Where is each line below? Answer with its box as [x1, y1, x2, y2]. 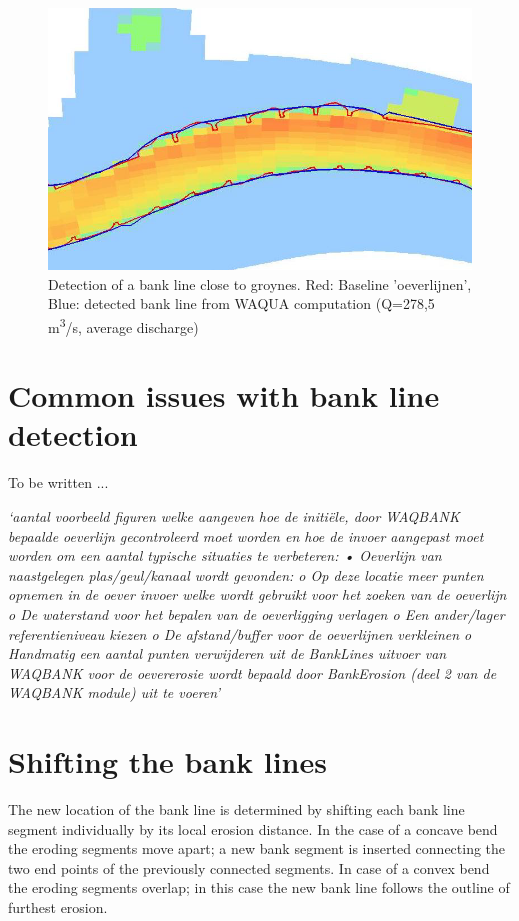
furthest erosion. [8, 897, 108, 918]
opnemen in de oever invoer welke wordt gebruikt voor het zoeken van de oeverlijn [8, 584, 507, 605]
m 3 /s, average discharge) [48, 313, 199, 337]
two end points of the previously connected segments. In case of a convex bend [8, 857, 490, 878]
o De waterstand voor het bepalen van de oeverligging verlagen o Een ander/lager [8, 603, 505, 624]
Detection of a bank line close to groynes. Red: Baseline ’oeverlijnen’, [48, 273, 472, 294]
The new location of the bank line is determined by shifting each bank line [8, 799, 465, 820]
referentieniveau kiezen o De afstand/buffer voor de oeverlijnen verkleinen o [8, 623, 472, 644]
